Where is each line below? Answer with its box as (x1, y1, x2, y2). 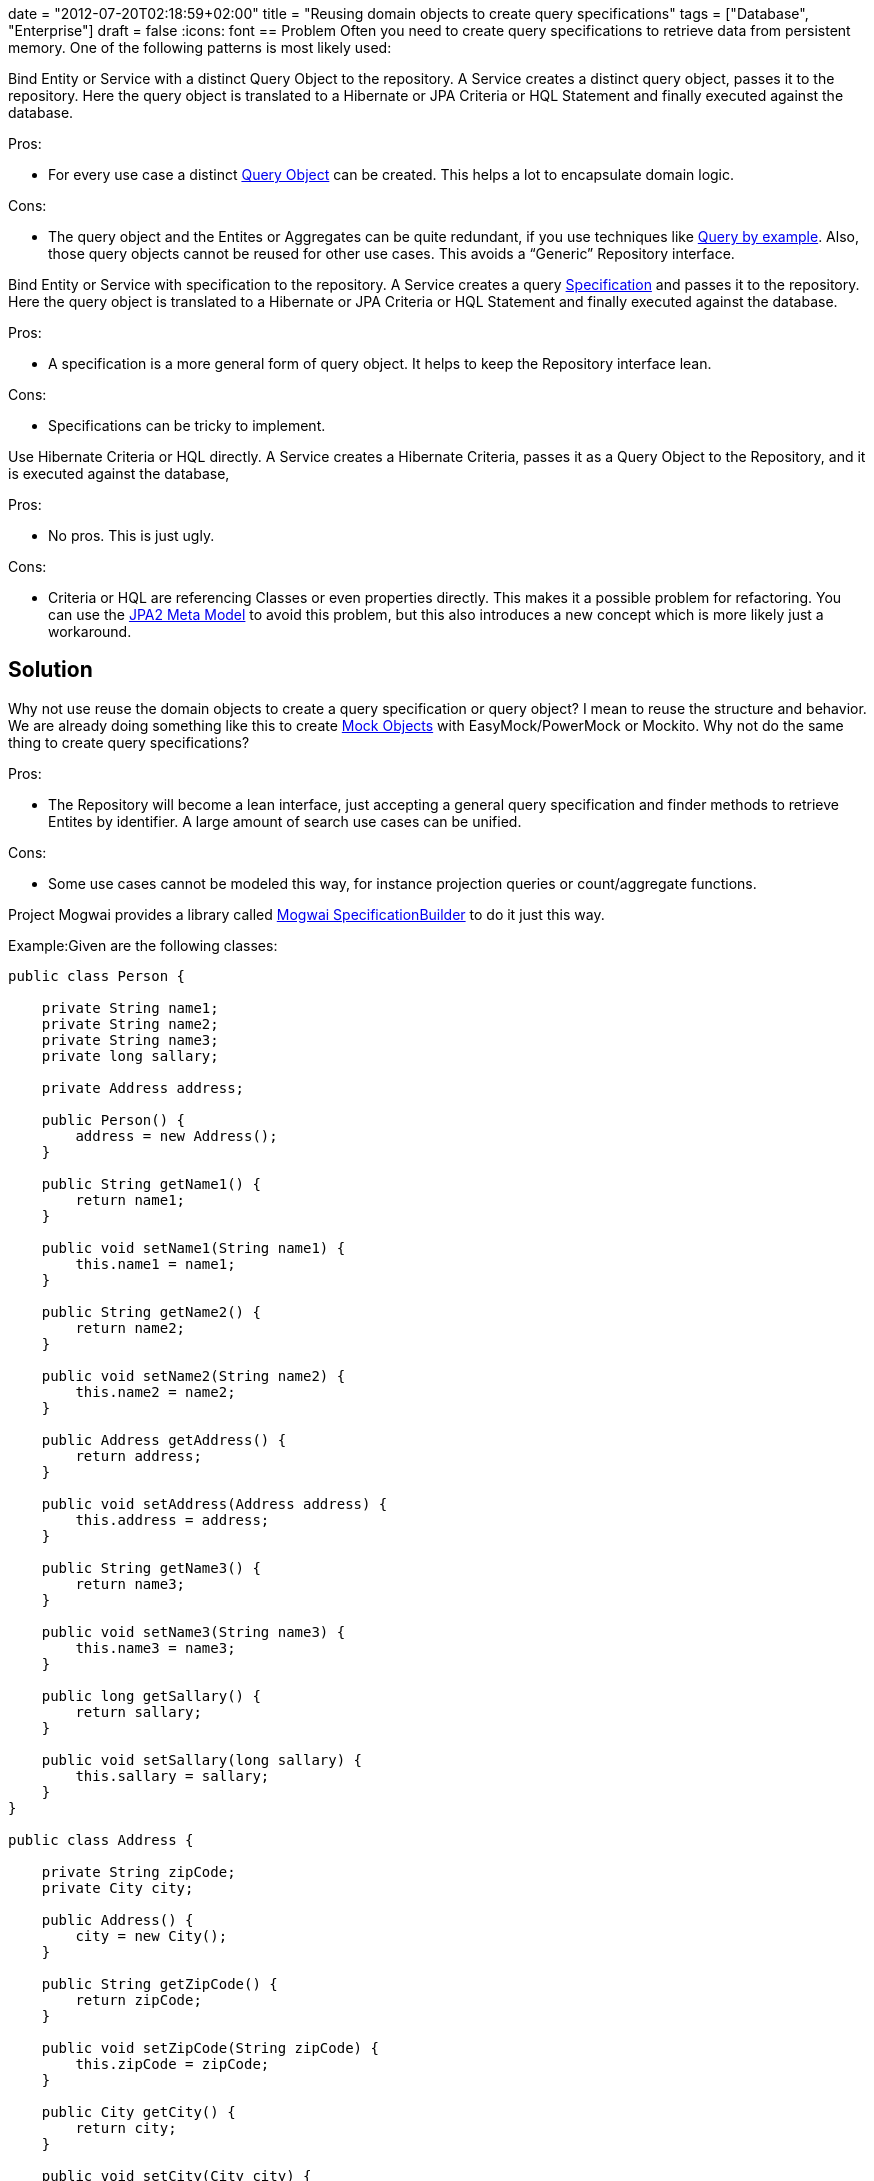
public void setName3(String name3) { (41, 1623, 346, 1640)
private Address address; (41, 1079, 245, 1096)
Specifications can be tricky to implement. (48, 417, 326, 434)
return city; (75, 2119, 177, 2136)
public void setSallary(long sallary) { (41, 1751, 363, 1768)
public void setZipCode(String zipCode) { (41, 2039, 379, 2056)
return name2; (75, 1319, 186, 1336)
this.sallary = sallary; (75, 1767, 270, 1784)
